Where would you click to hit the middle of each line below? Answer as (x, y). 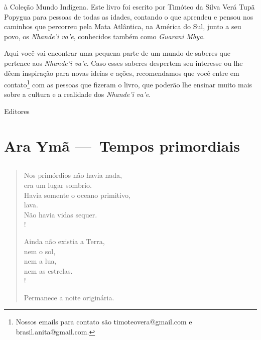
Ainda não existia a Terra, (64, 241)
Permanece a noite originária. (69, 297)
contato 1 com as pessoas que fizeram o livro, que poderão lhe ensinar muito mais (128, 84)
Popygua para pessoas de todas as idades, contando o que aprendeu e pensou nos (129, 16)
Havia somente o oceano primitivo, (77, 195)
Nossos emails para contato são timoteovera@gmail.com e (104, 322)
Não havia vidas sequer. (60, 214)
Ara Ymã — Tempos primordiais (122, 145)
